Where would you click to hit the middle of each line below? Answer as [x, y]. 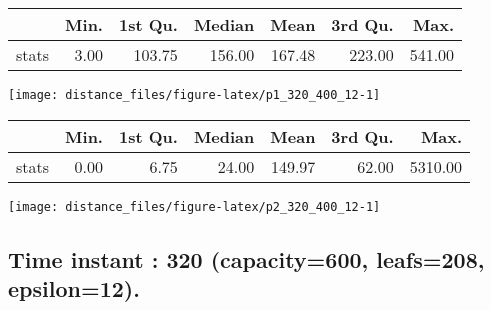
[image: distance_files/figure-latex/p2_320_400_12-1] [194, 206]
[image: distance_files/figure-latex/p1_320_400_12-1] [194, 95]
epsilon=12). [74, 288]
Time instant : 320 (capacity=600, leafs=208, [246, 258]
